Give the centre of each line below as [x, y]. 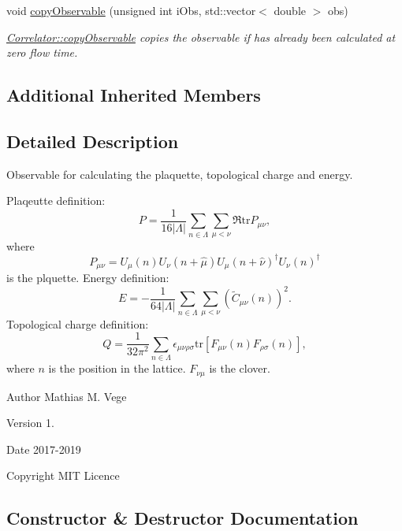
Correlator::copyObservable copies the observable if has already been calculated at [201, 37]
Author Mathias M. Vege [67, 396]
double [290, 10]
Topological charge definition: [78, 323]
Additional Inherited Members [134, 95]
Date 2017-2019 [44, 449]
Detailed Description [93, 141]
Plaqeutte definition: [56, 201]
